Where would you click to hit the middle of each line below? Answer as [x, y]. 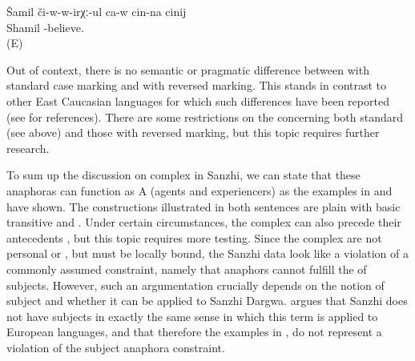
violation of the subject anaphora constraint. [116, 347]
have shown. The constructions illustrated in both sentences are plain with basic [203, 206]
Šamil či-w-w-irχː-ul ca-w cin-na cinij [97, 11]
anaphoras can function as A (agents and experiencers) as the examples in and [199, 190]
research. [28, 148]
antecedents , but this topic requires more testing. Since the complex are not [194, 237]
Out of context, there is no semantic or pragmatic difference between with [188, 69]
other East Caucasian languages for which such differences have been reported [198, 100]
